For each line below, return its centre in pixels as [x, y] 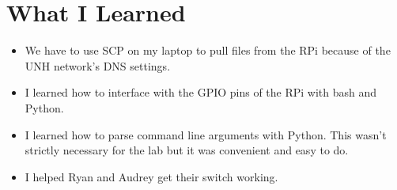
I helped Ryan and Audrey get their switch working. [151, 176]
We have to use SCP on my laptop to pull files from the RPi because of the [208, 50]
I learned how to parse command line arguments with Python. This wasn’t [206, 134]
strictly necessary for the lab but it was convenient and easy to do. [187, 150]
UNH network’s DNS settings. [98, 65]
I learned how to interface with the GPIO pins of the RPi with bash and [201, 92]
